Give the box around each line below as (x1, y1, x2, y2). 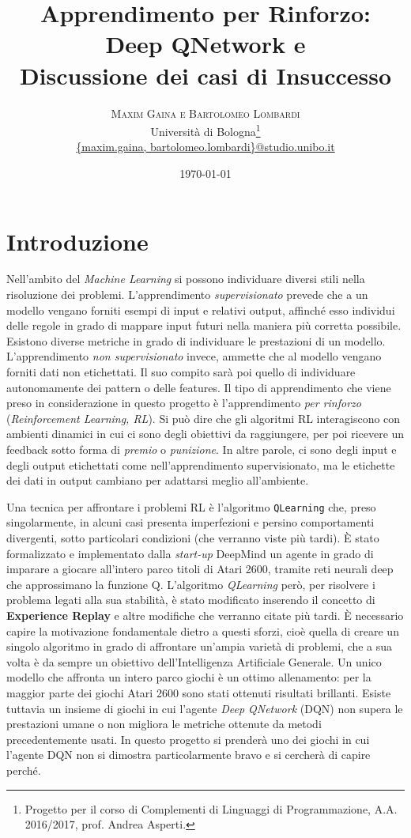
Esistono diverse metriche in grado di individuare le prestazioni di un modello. (6, 332, 386, 349)
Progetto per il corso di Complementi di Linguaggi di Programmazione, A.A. (25, 800, 398, 817)
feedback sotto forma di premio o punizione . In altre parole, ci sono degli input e (6, 441, 397, 457)
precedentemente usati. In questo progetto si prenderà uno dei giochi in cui (6, 730, 370, 747)
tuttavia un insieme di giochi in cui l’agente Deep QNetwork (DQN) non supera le (6, 700, 403, 716)
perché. (6, 761, 41, 778)
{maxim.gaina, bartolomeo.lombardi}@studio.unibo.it (76, 138, 335, 155)
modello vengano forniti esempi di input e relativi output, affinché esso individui (6, 301, 395, 318)
